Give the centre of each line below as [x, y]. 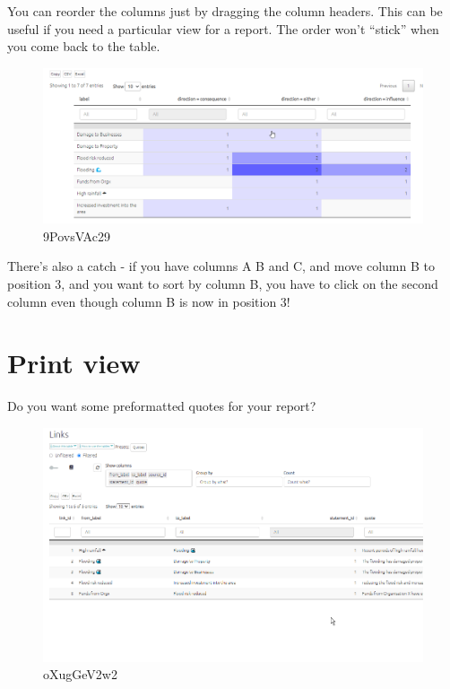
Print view [74, 363]
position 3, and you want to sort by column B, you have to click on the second [223, 284]
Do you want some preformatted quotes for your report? [162, 406]
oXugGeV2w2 [80, 674]
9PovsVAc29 [77, 235]
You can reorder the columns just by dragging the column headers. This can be [225, 11]
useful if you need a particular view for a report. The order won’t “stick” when [223, 28]
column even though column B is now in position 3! [149, 301]
